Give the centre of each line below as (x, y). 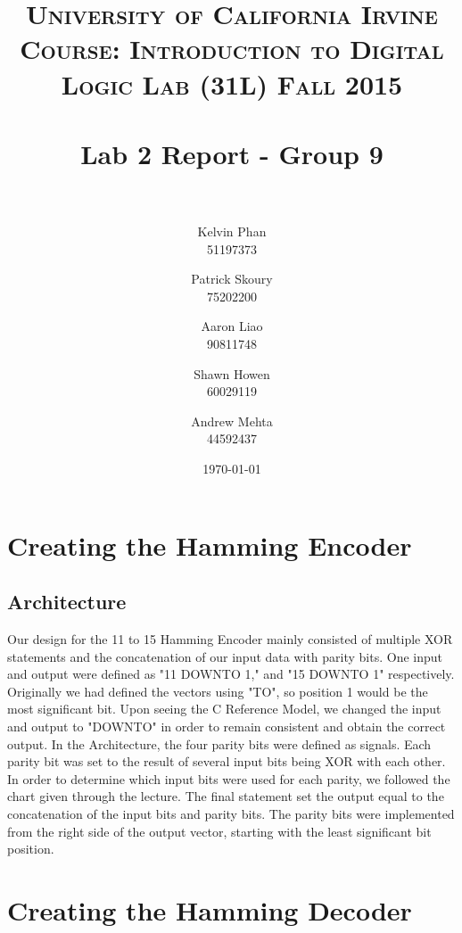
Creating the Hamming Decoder (210, 909)
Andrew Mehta (232, 421)
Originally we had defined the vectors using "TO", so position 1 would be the (218, 691)
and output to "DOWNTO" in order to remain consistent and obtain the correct (227, 726)
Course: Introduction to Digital (232, 49)
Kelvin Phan (232, 231)
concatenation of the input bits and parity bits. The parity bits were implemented (231, 813)
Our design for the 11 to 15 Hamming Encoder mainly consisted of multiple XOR (230, 638)
